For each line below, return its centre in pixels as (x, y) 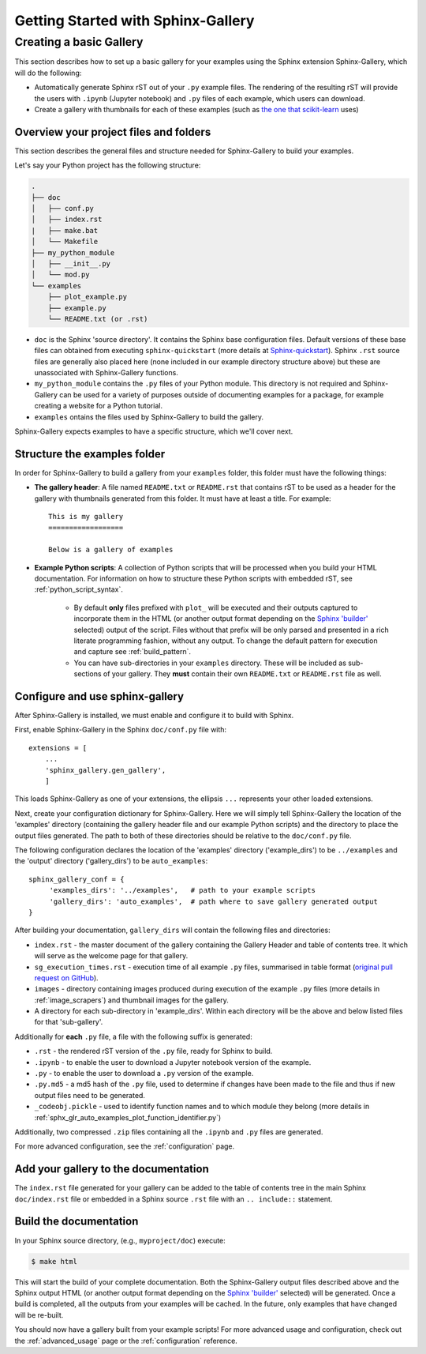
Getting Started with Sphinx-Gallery (135, 21)
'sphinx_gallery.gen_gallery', (105, 770)
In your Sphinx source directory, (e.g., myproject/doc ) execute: (120, 1240)
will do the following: (48, 73)
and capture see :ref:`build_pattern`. (132, 652)
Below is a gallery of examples (111, 550)
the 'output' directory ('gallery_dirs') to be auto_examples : (111, 861)
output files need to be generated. (90, 1095)
